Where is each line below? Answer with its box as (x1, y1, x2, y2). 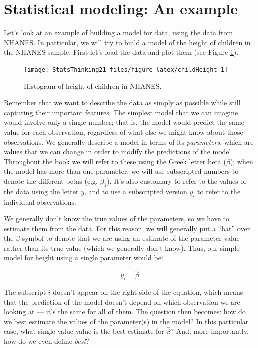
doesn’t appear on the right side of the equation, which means (53, 287, 243, 297)
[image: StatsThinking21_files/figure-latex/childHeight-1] (24, 66, 228, 73)
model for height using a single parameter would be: (4, 252, 163, 263)
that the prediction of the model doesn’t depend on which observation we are (4, 296, 240, 307)
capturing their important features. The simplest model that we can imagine (4, 107, 238, 117)
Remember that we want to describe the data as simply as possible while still (4, 97, 241, 108)
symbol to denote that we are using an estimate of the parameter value (22, 233, 240, 243)
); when (230, 156, 253, 166)
